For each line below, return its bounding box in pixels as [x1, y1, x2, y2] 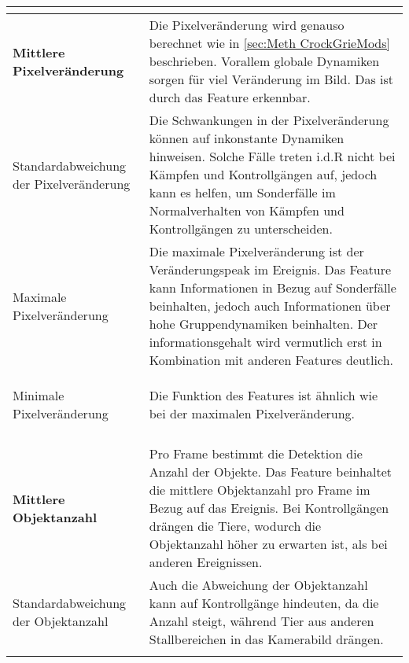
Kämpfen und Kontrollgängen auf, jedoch [149, 165, 378, 183]
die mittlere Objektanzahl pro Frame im [149, 481, 370, 499]
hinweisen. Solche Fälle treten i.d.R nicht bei [149, 147, 396, 165]
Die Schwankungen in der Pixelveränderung [149, 111, 389, 129]
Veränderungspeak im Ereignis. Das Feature [149, 260, 392, 278]
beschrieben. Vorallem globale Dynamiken [149, 52, 380, 70]
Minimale [13, 386, 64, 404]
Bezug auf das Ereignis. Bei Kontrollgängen [149, 499, 389, 517]
